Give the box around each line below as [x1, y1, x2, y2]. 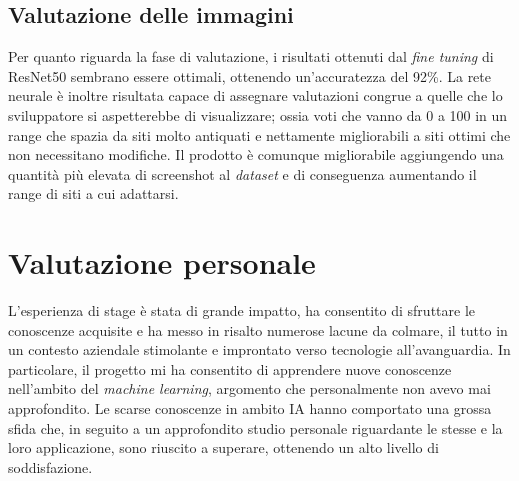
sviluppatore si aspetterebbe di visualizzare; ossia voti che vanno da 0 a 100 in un [8, 104, 508, 125]
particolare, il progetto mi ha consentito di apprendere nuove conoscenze [8, 358, 452, 379]
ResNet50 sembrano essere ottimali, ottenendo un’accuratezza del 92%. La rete [8, 65, 491, 86]
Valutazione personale [8, 242, 316, 283]
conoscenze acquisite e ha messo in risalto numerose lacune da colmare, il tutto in [8, 319, 508, 340]
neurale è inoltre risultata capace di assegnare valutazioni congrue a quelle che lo [8, 85, 503, 106]
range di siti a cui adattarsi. [8, 183, 179, 204]
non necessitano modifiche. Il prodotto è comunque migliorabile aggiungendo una [8, 144, 504, 165]
